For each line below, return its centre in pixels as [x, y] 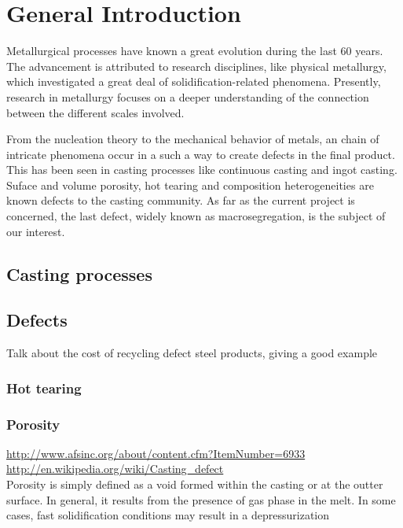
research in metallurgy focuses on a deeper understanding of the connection [188, 96]
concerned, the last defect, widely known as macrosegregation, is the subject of [196, 216]
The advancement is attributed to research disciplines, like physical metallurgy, [196, 66]
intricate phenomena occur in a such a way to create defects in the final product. [201, 154]
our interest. [36, 231]
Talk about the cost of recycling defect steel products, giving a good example [192, 353]
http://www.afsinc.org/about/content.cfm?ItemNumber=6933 [156, 453]
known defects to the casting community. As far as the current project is [181, 200]
